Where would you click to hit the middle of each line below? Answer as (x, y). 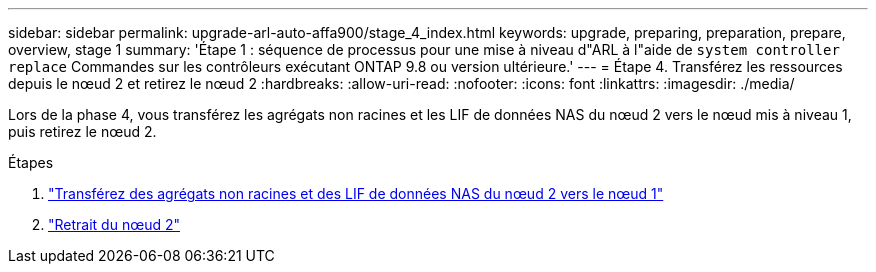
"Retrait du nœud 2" (114, 224)
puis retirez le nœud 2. (82, 131)
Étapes (31, 162)
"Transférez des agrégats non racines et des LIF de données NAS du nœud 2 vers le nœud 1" (356, 193)
